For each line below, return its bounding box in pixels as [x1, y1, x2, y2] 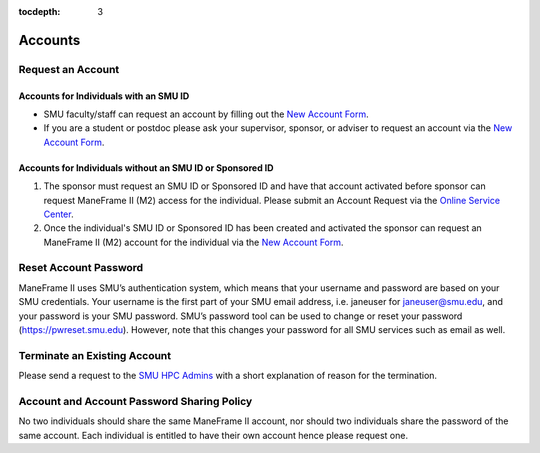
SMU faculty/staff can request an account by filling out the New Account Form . [43, 108, 369, 120]
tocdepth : [18, 6, 61, 17]
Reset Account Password [18, 261, 144, 275]
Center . [43, 208, 74, 220]
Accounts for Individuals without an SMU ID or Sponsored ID [18, 161, 274, 174]
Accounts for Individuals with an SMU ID [18, 90, 190, 102]
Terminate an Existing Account [18, 348, 172, 362]
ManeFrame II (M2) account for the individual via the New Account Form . [43, 236, 344, 248]
